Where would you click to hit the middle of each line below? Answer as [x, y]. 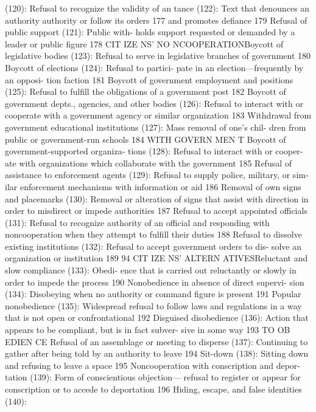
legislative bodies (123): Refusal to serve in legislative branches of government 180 [158, 56]
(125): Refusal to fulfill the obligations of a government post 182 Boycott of [146, 91]
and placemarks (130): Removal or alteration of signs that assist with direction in [157, 198]
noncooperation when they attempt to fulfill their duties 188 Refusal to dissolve [153, 234]
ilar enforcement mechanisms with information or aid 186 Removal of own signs [153, 186]
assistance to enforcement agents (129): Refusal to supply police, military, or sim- [157, 175]
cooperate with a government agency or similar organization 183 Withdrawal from [158, 115]
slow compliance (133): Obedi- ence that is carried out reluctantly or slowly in [151, 270]
